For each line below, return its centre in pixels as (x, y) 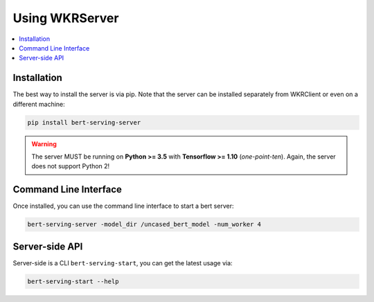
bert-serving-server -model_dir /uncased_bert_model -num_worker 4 (144, 224)
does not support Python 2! (71, 166)
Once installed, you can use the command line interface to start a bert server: (123, 206)
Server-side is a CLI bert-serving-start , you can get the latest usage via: (123, 263)
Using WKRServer (66, 18)
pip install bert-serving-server (84, 122)
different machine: (39, 104)
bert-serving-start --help (73, 281)
